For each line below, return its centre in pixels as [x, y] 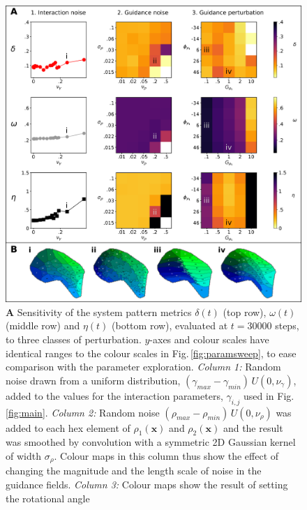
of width [23, 455]
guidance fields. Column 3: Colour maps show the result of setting [147, 485]
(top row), [245, 312]
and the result [253, 427]
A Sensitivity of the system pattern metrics [99, 312]
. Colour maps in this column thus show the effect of [166, 455]
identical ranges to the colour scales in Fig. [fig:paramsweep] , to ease [151, 353]
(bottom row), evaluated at [170, 325]
